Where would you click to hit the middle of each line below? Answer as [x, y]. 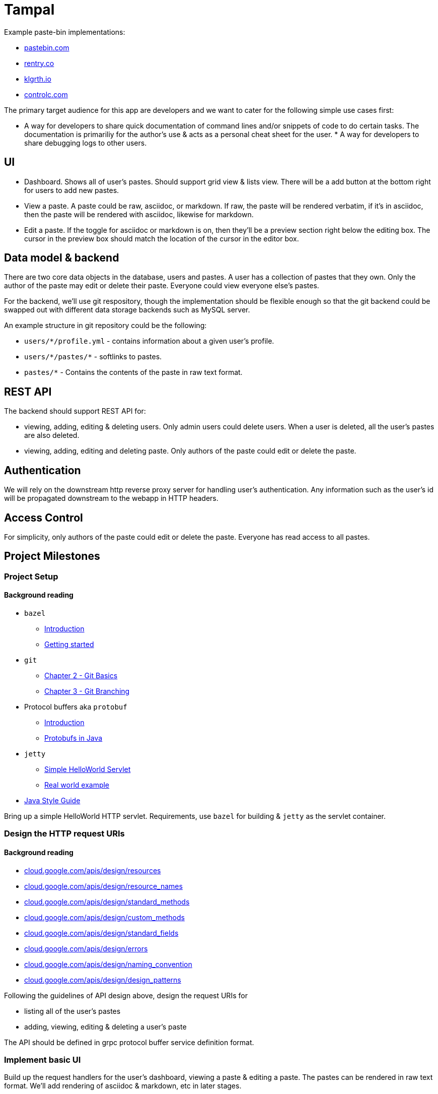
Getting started [69, 645]
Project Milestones [52, 556]
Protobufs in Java [74, 738]
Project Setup [31, 576]
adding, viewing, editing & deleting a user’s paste [105, 1026]
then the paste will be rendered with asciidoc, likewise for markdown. [139, 214]
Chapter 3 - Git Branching [87, 691]
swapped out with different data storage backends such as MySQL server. [127, 310]
